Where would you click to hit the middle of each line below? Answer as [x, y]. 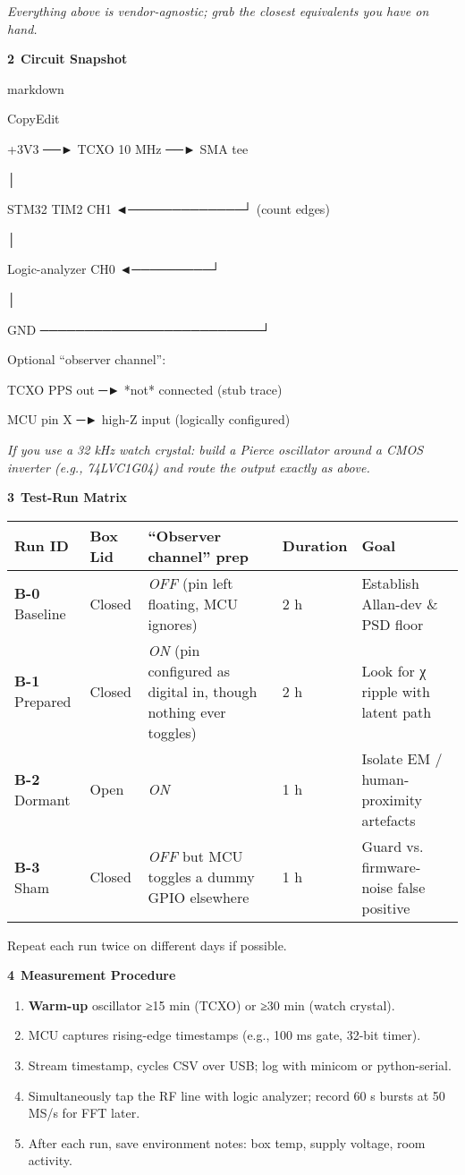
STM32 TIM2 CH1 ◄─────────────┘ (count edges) [169, 209]
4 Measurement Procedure [92, 975]
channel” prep [198, 556]
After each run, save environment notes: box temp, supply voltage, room [227, 1142]
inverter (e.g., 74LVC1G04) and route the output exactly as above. [189, 467]
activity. [50, 1160]
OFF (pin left [190, 583]
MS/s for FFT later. [84, 1113]
